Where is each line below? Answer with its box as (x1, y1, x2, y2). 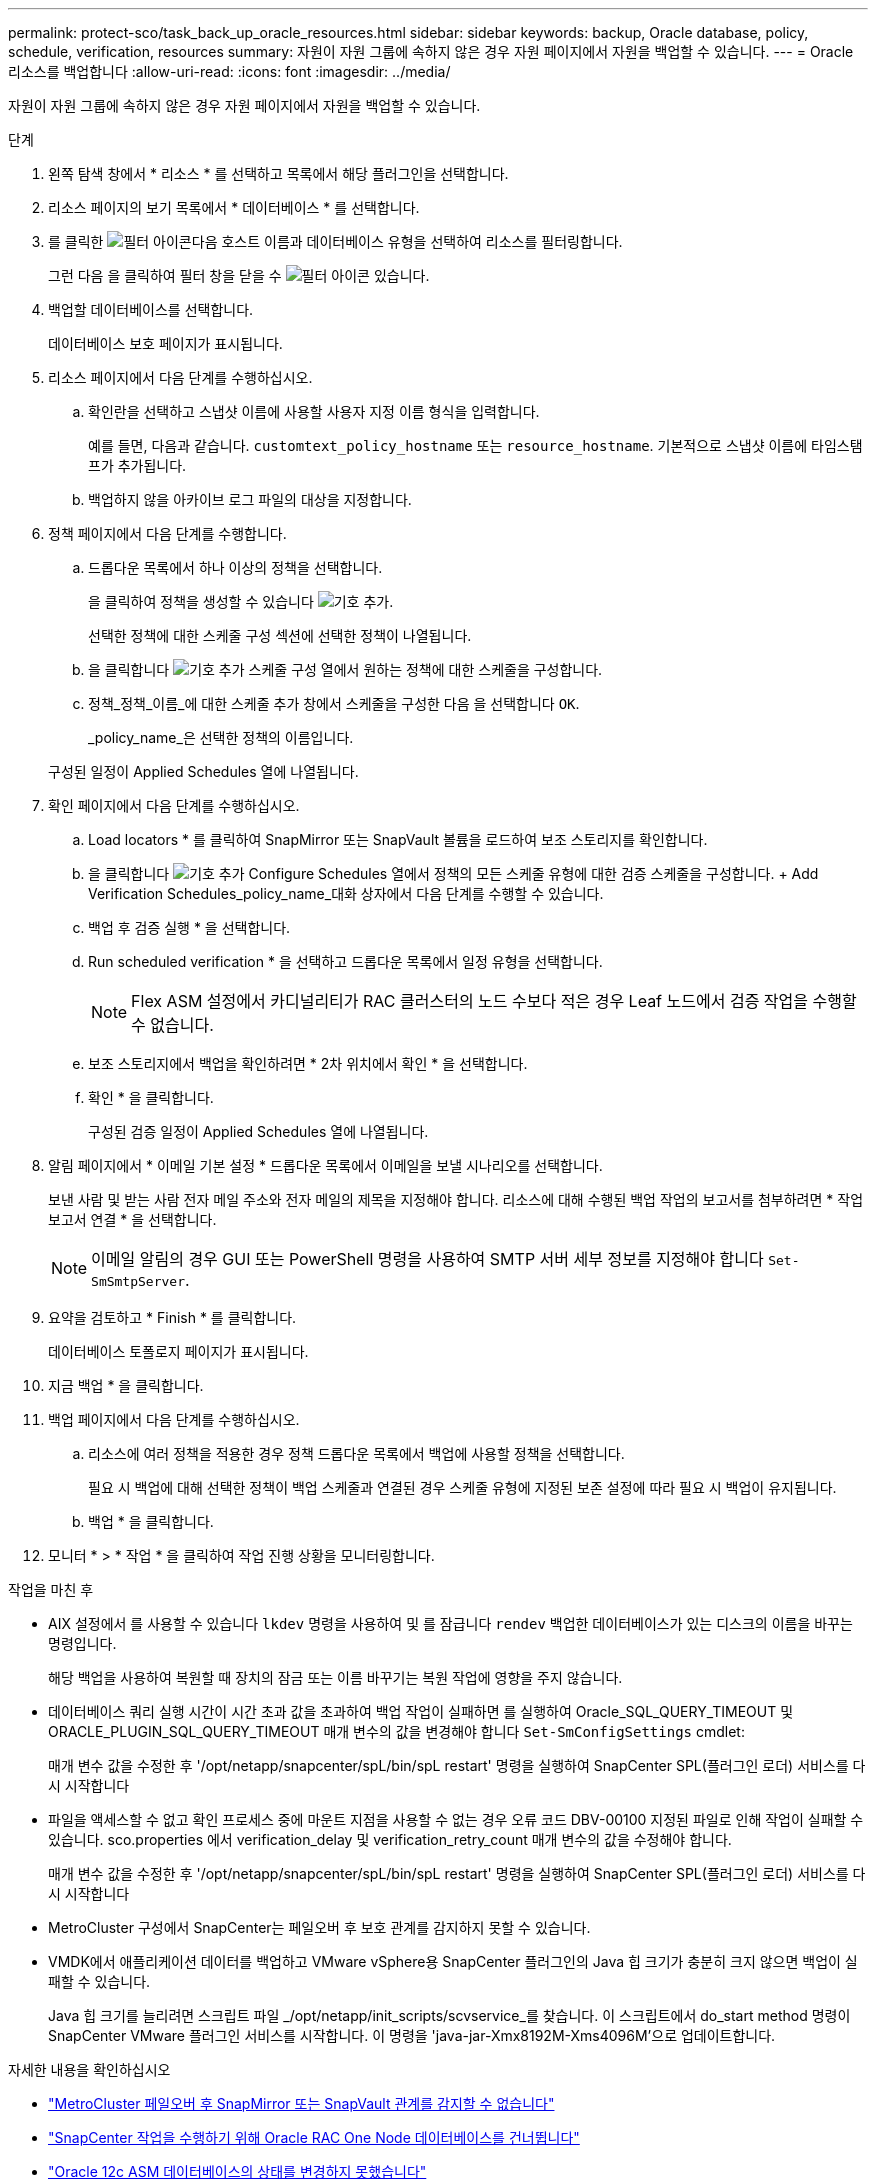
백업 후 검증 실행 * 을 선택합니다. (88, 919, 291, 936)
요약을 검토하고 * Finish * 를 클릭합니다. (48, 1309, 297, 1326)
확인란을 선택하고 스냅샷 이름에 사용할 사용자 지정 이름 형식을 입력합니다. (88, 403, 540, 420)
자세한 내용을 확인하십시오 (8, 2061, 171, 2078)
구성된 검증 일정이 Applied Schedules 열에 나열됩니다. (88, 1123, 429, 1140)
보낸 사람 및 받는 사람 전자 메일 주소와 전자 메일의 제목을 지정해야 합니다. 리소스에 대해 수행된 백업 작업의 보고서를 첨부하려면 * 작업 (48, 1191, 864, 1208)
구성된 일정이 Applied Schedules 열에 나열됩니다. (48, 763, 359, 780)
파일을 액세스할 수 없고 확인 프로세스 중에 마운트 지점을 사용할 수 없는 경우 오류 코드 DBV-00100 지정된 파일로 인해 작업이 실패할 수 (48, 1811, 864, 1828)
